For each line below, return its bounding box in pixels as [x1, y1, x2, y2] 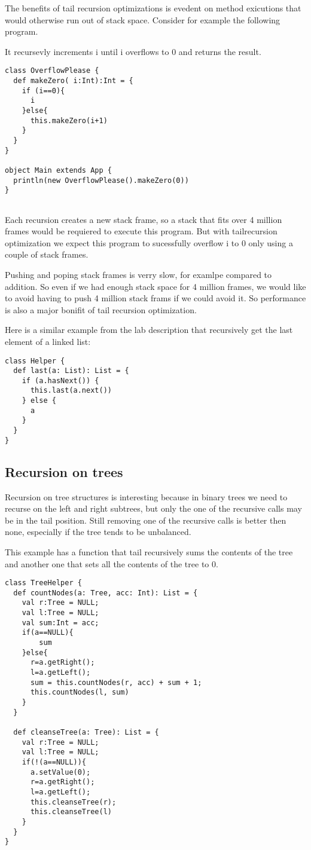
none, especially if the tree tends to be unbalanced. [5, 525, 191, 538]
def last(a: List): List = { [13, 366, 129, 375]
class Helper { [5, 356, 65, 365]
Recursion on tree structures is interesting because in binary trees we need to [5, 490, 288, 503]
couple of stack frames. [5, 248, 89, 261]
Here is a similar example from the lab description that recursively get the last [5, 323, 293, 336]
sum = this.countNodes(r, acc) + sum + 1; [30, 678, 202, 687]
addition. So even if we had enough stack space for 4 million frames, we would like [5, 280, 306, 292]
